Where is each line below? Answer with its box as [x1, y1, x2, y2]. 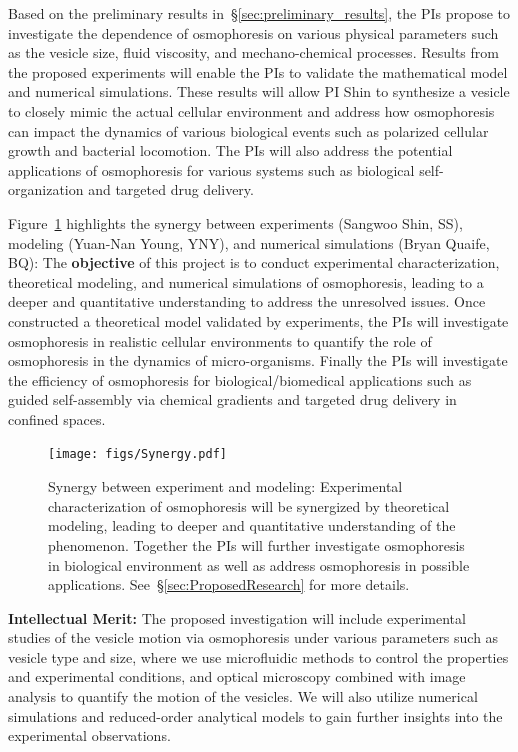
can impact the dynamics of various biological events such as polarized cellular [8, 120, 489, 141]
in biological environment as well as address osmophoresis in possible [48, 554, 470, 575]
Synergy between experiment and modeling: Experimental [48, 476, 403, 497]
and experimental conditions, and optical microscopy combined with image [8, 666, 466, 687]
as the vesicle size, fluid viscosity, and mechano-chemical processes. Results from [8, 42, 499, 63]
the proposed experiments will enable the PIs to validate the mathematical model [8, 61, 508, 82]
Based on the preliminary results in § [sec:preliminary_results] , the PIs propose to [8, 3, 510, 23]
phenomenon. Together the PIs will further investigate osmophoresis [48, 534, 465, 555]
